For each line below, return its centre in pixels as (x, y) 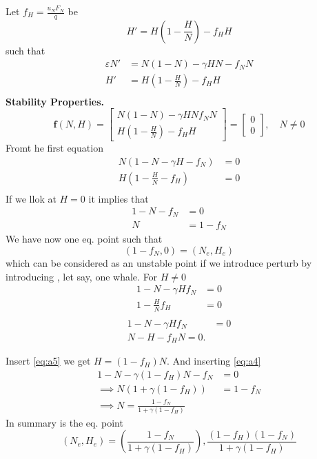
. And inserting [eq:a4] (214, 361)
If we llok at (31, 198)
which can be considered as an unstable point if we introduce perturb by (159, 263)
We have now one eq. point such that (84, 239)
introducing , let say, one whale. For (82, 276)
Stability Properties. (55, 101)
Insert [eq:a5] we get (48, 361)
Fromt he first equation (54, 148)
